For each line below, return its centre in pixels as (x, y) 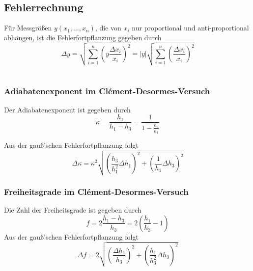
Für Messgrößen (28, 28)
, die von (108, 28)
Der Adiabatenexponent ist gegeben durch (67, 109)
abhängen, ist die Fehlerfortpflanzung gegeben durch (83, 37)
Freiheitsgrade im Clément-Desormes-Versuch (96, 191)
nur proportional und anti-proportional (190, 28)
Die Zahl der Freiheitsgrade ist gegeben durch (73, 210)
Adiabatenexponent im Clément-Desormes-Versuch (107, 91)
